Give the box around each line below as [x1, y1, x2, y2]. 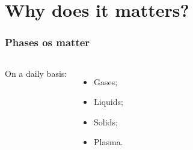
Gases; [94, 75, 118, 88]
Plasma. [94, 136, 123, 148]
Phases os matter [5, 35, 90, 50]
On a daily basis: [5, 67, 67, 79]
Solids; [94, 115, 118, 128]
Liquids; [94, 95, 123, 108]
